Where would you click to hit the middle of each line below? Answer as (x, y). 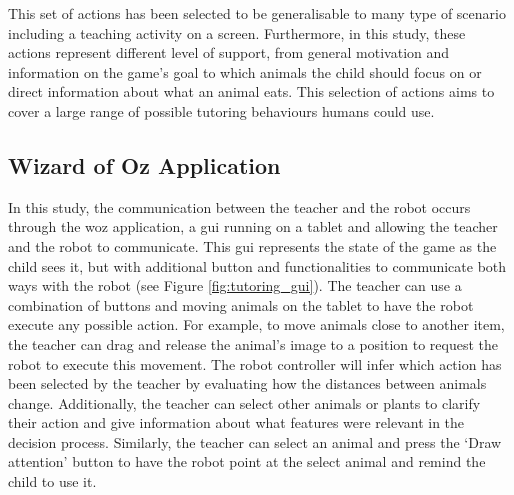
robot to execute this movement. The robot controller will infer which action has (255, 363)
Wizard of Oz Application (144, 164)
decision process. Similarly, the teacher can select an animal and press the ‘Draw (255, 441)
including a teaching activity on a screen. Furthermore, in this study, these (237, 32)
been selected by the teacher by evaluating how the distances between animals (247, 383)
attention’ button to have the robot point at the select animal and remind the (247, 461)
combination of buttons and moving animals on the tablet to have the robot (241, 304)
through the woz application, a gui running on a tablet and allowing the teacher (253, 226)
